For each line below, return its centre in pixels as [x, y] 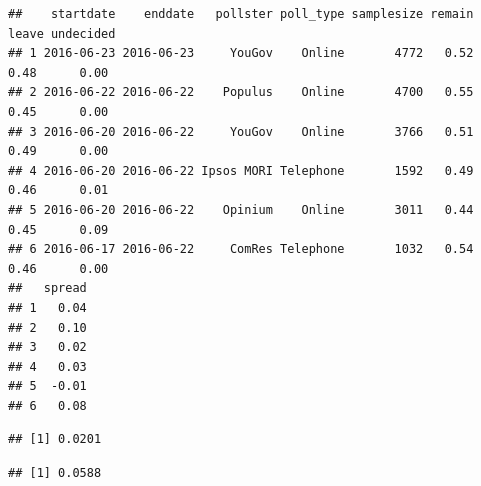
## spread [47, 288]
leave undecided [62, 33]
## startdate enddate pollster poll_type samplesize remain [241, 14]
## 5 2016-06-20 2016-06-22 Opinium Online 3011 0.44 [241, 209]
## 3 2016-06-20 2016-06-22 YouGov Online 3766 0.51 [241, 131]
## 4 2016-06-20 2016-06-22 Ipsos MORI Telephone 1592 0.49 [241, 170]
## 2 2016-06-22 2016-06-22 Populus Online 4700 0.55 [241, 92]
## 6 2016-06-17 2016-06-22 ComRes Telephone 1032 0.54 [241, 249]
